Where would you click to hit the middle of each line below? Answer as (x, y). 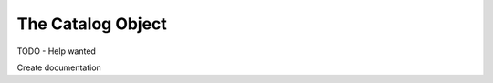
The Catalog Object (92, 24)
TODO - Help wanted (56, 51)
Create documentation (59, 67)
